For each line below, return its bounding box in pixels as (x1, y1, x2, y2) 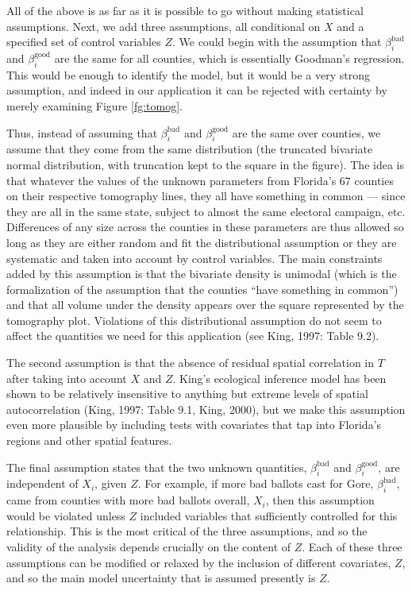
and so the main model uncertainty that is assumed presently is (6, 570, 316, 586)
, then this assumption (265, 492, 375, 508)
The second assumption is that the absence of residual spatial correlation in (6, 354, 375, 371)
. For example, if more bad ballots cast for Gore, (137, 475, 374, 492)
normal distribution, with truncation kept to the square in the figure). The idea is (6, 156, 404, 172)
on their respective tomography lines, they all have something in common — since (6, 187, 406, 204)
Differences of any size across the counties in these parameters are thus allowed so (6, 218, 404, 235)
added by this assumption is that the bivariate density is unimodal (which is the (6, 265, 397, 282)
